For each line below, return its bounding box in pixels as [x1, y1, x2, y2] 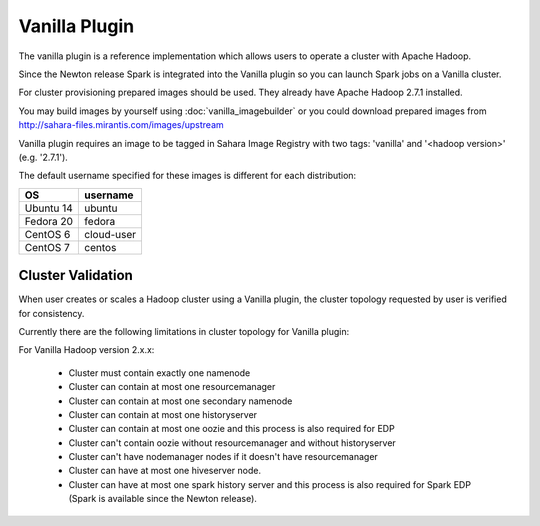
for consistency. [18, 307, 85, 319]
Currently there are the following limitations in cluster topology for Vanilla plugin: [18, 325, 350, 337]
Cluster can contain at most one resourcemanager [68, 381, 276, 393]
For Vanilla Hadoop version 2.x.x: [18, 344, 155, 356]
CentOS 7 [24, 240, 70, 254]
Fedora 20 [24, 214, 74, 228]
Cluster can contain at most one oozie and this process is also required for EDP [68, 423, 395, 435]
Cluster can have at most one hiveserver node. [68, 465, 262, 477]
